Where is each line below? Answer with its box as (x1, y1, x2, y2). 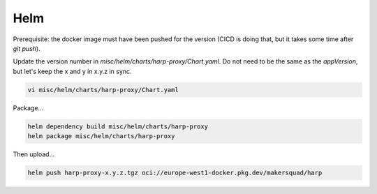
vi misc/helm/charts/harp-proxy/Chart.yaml (27, 86, 179, 94)
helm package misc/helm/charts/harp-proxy (27, 133, 175, 140)
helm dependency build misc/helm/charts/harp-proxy (27, 122, 209, 130)
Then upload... (13, 150, 55, 158)
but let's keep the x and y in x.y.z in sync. (13, 67, 132, 75)
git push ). (13, 44, 41, 52)
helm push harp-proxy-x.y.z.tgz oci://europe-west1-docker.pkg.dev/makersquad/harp (27, 169, 323, 177)
